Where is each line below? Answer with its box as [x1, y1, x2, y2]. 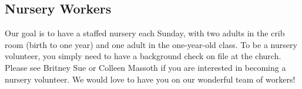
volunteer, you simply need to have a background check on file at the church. [5, 50, 281, 62]
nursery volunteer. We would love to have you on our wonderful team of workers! [5, 73, 296, 85]
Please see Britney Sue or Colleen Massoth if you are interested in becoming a [5, 61, 286, 73]
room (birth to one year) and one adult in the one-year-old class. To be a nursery [5, 38, 297, 50]
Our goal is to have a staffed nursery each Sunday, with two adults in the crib [5, 27, 285, 39]
